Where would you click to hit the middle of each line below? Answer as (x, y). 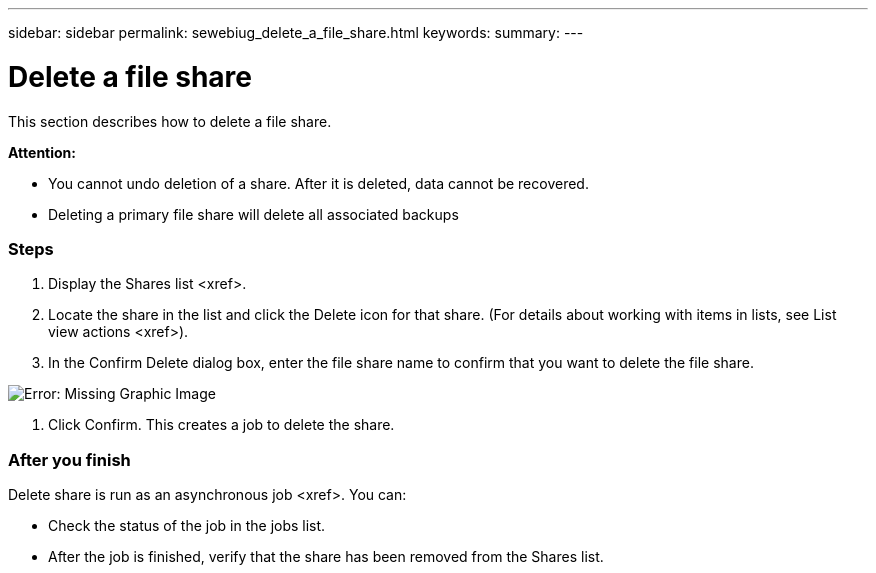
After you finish (69, 459)
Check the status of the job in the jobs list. (187, 525)
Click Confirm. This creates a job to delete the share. (221, 425)
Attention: (42, 152)
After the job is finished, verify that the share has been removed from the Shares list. (326, 556)
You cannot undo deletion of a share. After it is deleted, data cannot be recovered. (318, 183)
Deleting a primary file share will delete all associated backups (253, 214)
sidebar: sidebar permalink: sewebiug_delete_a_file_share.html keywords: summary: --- (296, 32)
